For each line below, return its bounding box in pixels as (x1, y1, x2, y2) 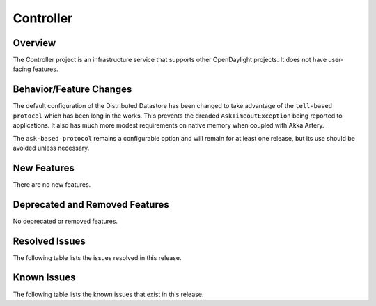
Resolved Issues (13, 235, 86, 247)
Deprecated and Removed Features (13, 199, 170, 211)
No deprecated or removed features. (13, 217, 118, 225)
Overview (13, 37, 56, 49)
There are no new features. (13, 180, 91, 188)
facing (13, 65, 31, 73)
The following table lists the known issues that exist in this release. (13, 290, 204, 298)
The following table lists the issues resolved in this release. (13, 253, 182, 261)
